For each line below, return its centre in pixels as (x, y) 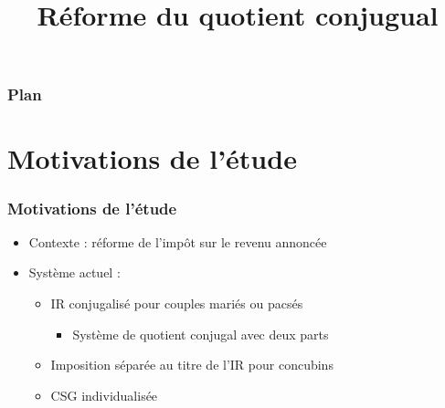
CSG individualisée (104, 395)
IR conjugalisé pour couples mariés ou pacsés (177, 303)
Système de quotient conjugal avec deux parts (201, 334)
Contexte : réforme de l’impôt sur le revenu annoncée (178, 241)
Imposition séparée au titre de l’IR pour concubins (192, 365)
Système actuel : (74, 272)
